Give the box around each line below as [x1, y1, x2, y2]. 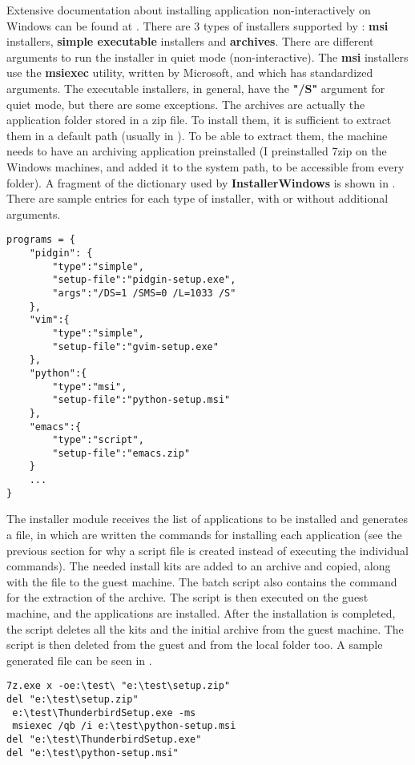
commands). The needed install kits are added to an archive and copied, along [6, 558, 391, 574]
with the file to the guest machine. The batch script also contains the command [6, 573, 397, 590]
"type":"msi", [52, 380, 127, 393]
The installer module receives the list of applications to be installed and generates [6, 510, 409, 527]
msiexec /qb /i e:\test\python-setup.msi [12, 720, 236, 732]
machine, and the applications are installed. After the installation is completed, [6, 605, 396, 621]
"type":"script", [52, 434, 144, 446]
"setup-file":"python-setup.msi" [52, 394, 231, 406]
